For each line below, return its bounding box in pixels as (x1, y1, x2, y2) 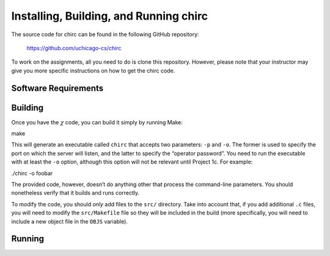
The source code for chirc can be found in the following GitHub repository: (11, 31, 199, 38)
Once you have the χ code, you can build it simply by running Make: (11, 118, 183, 126)
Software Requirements (11, 83, 104, 93)
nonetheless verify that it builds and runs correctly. (11, 189, 140, 197)
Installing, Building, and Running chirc (11, 9, 208, 23)
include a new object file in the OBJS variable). (11, 217, 128, 225)
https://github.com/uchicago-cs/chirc (26, 44, 122, 51)
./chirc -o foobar (11, 169, 53, 177)
